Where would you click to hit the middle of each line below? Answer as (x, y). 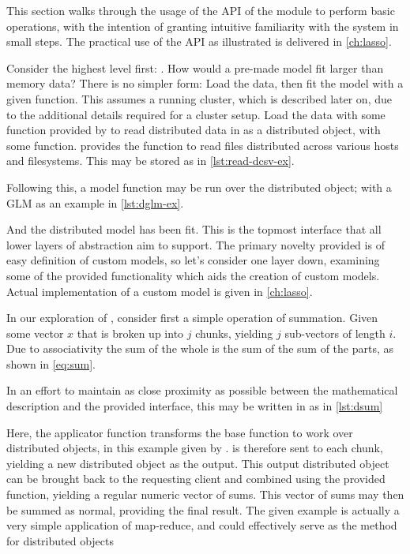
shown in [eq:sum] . (51, 363)
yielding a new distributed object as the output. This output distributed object (198, 463)
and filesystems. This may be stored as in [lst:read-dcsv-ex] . (150, 161)
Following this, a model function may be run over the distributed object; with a (199, 187)
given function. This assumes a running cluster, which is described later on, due (199, 98)
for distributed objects (60, 540)
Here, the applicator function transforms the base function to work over (180, 432)
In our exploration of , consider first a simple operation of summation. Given (192, 318)
